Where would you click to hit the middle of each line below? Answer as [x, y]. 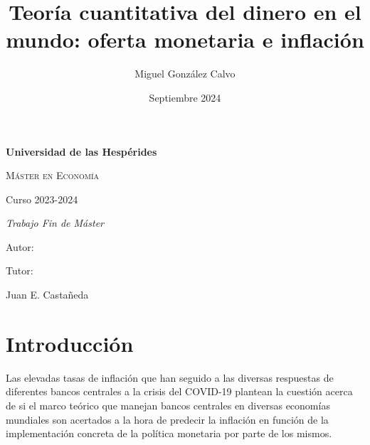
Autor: [20, 246]
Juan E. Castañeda [47, 295]
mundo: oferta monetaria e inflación [185, 39]
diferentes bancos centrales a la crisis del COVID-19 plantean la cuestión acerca [179, 391]
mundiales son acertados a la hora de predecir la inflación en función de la [167, 419]
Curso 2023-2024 [42, 199]
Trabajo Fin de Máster [55, 223]
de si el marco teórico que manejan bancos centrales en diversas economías [168, 405]
